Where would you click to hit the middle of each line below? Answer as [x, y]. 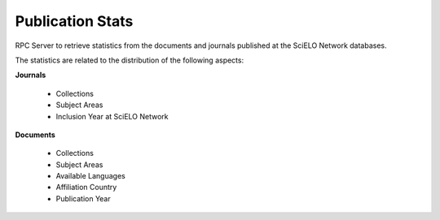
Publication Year [84, 198]
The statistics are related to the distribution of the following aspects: [130, 60]
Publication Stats [74, 21]
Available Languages [90, 176]
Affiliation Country [86, 188]
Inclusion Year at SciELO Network [112, 116]
